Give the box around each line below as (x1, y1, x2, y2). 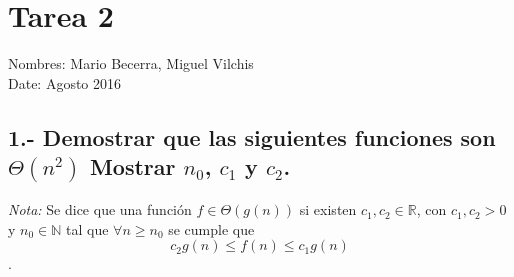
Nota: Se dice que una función (8, 199, 192, 220)
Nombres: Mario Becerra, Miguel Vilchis (8, 53, 254, 74)
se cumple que (168, 218, 255, 239)
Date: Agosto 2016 (8, 72, 122, 93)
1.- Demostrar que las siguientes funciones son (8, 121, 496, 152)
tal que (66, 218, 109, 239)
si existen (299, 199, 357, 220)
